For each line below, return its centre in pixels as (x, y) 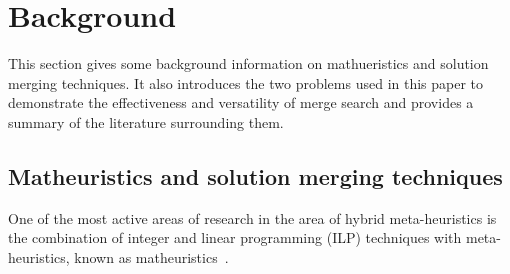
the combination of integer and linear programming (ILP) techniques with (235, 237)
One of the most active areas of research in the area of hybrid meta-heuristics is (252, 217)
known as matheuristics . (151, 256)
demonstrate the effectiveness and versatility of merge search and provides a (241, 102)
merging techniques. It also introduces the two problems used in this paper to (246, 82)
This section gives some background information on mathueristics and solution (248, 63)
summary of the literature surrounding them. (146, 121)
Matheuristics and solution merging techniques (255, 175)
